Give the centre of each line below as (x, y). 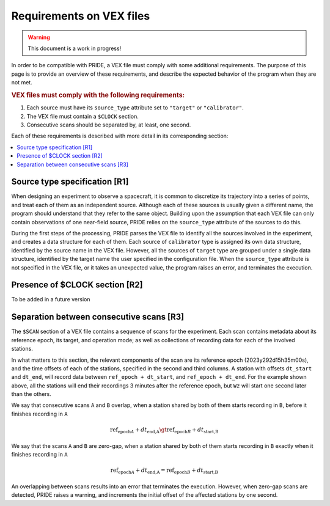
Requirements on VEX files (81, 16)
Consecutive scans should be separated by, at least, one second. (109, 125)
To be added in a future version (51, 299)
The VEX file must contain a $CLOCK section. (82, 116)
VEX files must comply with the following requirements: (98, 95)
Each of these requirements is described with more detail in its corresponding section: (120, 136)
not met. (22, 82)
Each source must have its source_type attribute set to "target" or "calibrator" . (135, 108)
